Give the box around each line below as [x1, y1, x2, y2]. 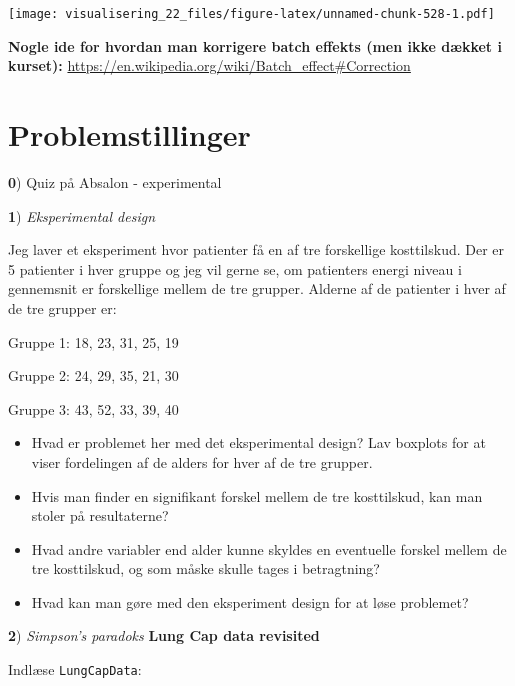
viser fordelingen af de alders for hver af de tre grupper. [31, 451, 373, 472]
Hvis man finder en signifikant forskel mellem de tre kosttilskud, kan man [31, 485, 483, 506]
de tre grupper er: [8, 297, 117, 318]
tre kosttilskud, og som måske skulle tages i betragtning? [31, 558, 380, 579]
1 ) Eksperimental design [8, 205, 155, 226]
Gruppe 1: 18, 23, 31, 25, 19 [8, 331, 179, 352]
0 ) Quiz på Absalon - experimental [8, 171, 222, 192]
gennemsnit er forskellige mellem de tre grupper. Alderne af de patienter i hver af [8, 278, 506, 299]
